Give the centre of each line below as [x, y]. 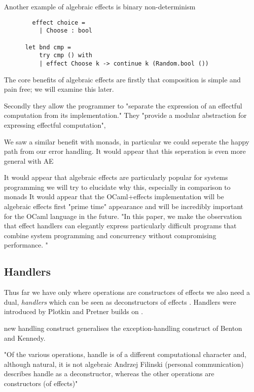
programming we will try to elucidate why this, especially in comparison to [117, 187]
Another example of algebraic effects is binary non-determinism [100, 6]
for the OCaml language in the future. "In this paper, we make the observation [123, 216]
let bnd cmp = [48, 47]
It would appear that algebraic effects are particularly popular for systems [116, 177]
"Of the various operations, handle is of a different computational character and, [125, 354]
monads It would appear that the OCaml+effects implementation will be [114, 196]
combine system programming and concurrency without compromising [110, 235]
